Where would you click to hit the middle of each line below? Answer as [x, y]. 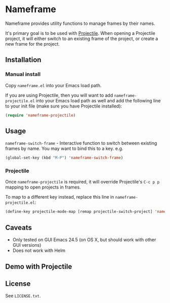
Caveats [18, 227]
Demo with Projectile [39, 266]
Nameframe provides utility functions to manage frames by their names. [80, 23]
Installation [23, 60]
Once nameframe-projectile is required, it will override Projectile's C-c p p [82, 182]
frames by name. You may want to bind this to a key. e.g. [64, 148]
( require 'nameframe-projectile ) [40, 115]
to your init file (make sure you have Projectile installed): [64, 106]
